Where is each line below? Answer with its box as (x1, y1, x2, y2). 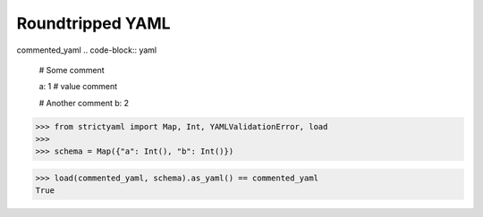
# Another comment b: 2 (38, 97, 130, 108)
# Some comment (38, 64, 105, 75)
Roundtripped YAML (16, 13, 171, 33)
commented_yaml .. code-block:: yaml (16, 45, 157, 55)
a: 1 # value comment (38, 81, 118, 92)
